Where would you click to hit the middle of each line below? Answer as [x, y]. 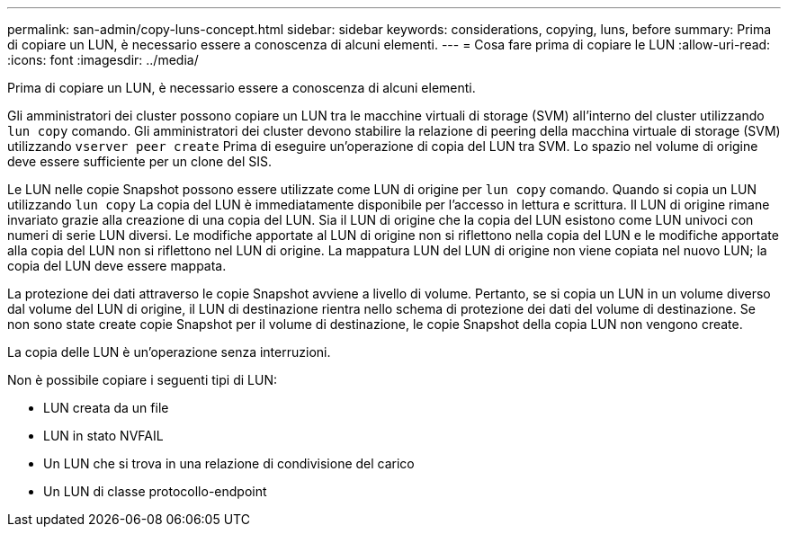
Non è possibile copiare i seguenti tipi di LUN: [142, 380]
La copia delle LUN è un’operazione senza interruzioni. [169, 352]
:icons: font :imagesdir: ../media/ [103, 60]
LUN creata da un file [106, 408]
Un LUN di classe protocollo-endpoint [155, 491]
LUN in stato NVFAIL [103, 436]
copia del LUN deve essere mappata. [117, 266]
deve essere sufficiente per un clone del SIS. [140, 161]
